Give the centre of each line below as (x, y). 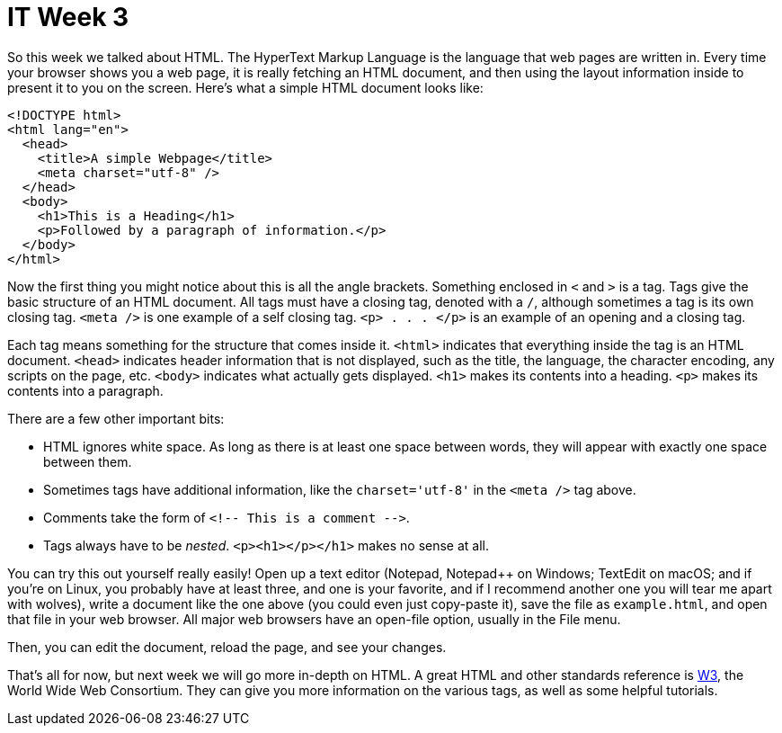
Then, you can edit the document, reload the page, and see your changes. (227, 647)
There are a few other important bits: (116, 418)
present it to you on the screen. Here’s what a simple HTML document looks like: (245, 87)
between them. (88, 461)
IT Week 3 (68, 17)
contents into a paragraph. (85, 390)
